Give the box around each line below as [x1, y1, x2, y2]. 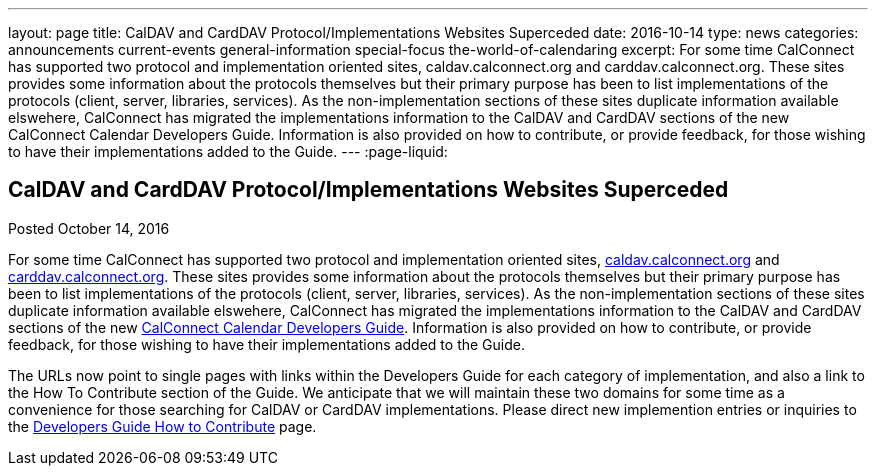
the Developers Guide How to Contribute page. [8, 417, 317, 435]
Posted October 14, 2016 [8, 219, 170, 237]
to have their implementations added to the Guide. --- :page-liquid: [8, 143, 448, 160]
